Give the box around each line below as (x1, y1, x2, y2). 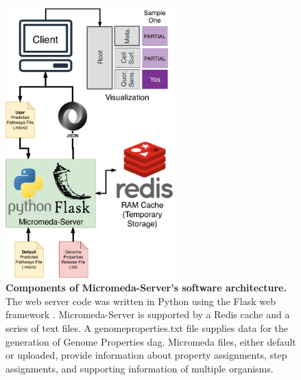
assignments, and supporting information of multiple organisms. (5, 361, 274, 375)
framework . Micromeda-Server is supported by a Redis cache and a (5, 307, 290, 322)
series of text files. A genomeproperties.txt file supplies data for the (5, 320, 289, 335)
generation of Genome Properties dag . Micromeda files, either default (5, 334, 296, 348)
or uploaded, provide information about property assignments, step (5, 348, 287, 362)
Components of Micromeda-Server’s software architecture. (5, 280, 287, 295)
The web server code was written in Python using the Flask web (5, 293, 276, 308)
